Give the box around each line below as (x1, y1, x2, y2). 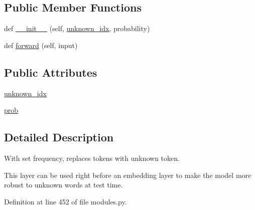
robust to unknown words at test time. (4, 179, 123, 190)
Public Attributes (4, 64, 97, 80)
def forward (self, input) (4, 40, 78, 50)
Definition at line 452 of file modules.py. (4, 196, 127, 206)
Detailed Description (4, 129, 114, 145)
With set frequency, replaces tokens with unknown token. (4, 152, 180, 163)
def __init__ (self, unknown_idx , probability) (4, 23, 150, 34)
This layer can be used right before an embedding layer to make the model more (4, 169, 251, 180)
